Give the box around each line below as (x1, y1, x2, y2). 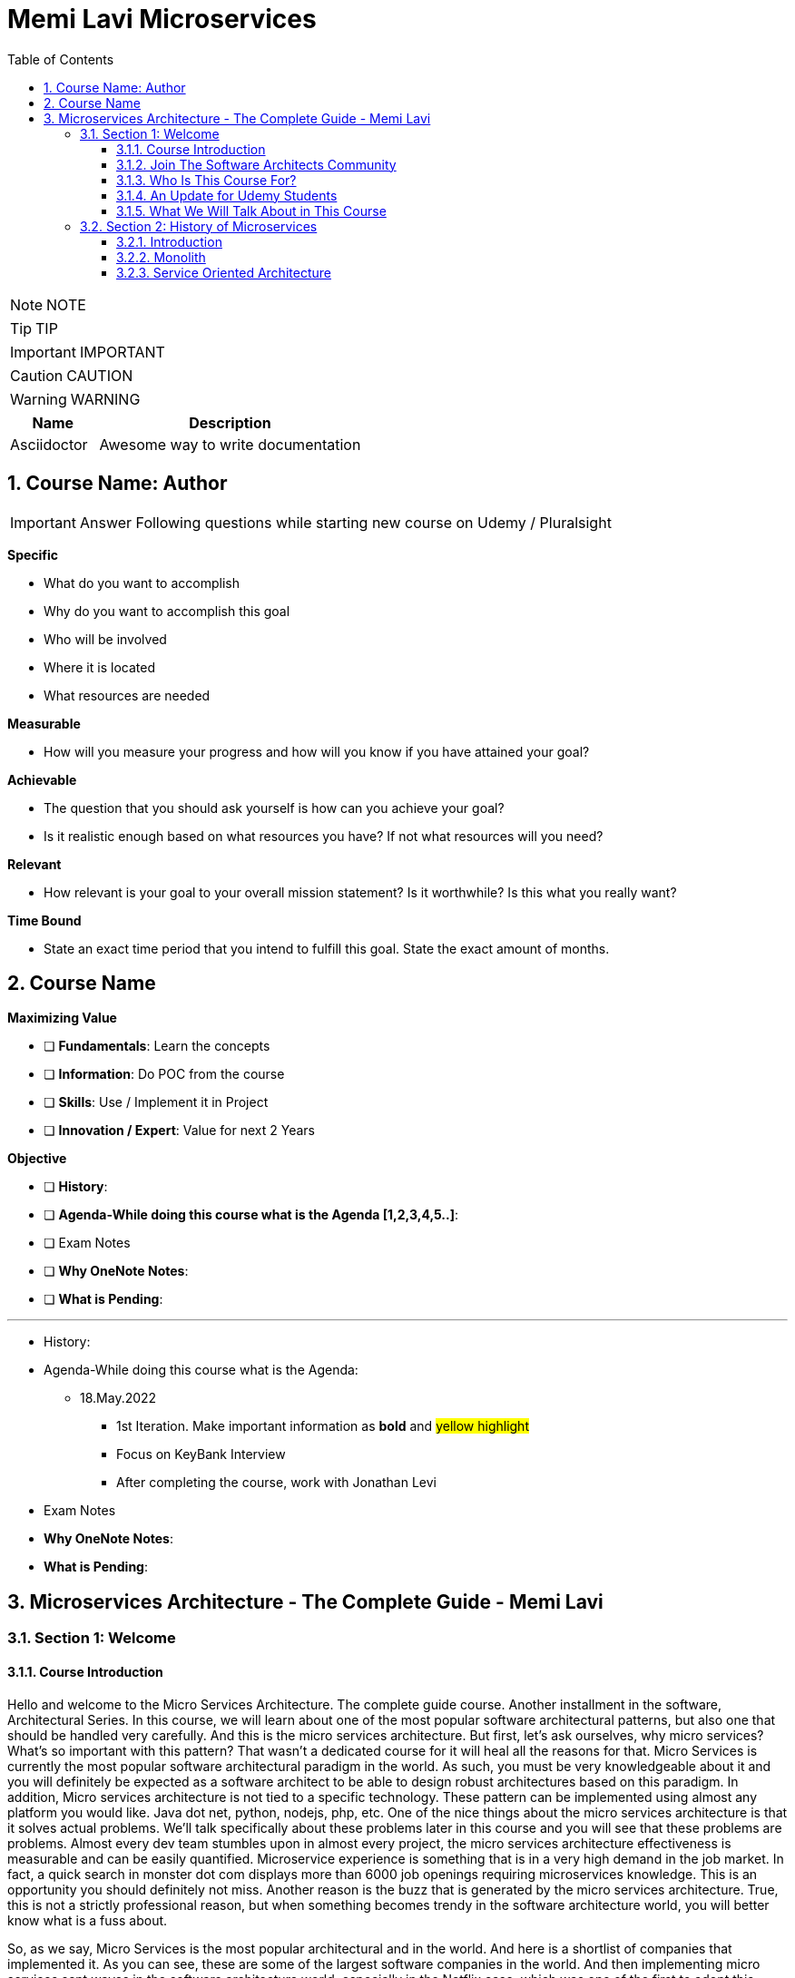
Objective (7, 1151, 67, 1167)
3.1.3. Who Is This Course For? (116, 171, 297, 188)
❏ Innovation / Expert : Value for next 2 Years (44, 1122, 315, 1139)
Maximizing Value (7, 1010, 117, 1026)
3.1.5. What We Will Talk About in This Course (116, 202, 387, 219)
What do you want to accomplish (44, 574, 240, 591)
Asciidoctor (10, 435, 88, 454)
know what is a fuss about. (7, 1912, 168, 1928)
